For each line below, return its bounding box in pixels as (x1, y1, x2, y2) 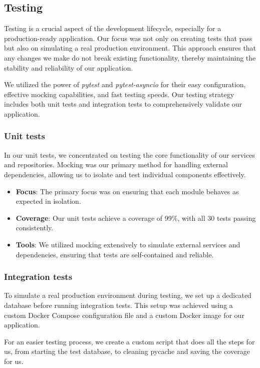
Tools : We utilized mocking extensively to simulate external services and (16, 239, 240, 249)
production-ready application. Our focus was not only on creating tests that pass (4, 33, 252, 43)
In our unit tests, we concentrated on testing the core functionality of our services (4, 149, 255, 160)
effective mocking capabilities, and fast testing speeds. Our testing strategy (4, 89, 234, 99)
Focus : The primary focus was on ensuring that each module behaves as (16, 186, 239, 196)
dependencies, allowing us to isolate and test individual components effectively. (4, 169, 246, 179)
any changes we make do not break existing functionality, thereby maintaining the (4, 52, 256, 63)
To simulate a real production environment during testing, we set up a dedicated (4, 290, 251, 300)
